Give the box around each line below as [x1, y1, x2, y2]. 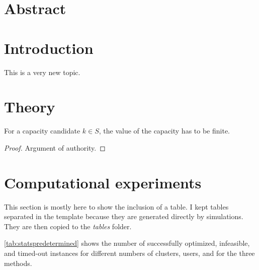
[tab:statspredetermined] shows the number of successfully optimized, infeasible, [4, 238, 250, 248]
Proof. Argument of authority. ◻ [4, 142, 106, 153]
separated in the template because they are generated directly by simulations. [4, 211, 243, 222]
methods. [4, 257, 32, 268]
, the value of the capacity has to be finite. [99, 125, 230, 136]
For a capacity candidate [4, 125, 80, 136]
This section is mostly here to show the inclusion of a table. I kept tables [4, 201, 229, 212]
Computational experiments [4, 172, 202, 192]
